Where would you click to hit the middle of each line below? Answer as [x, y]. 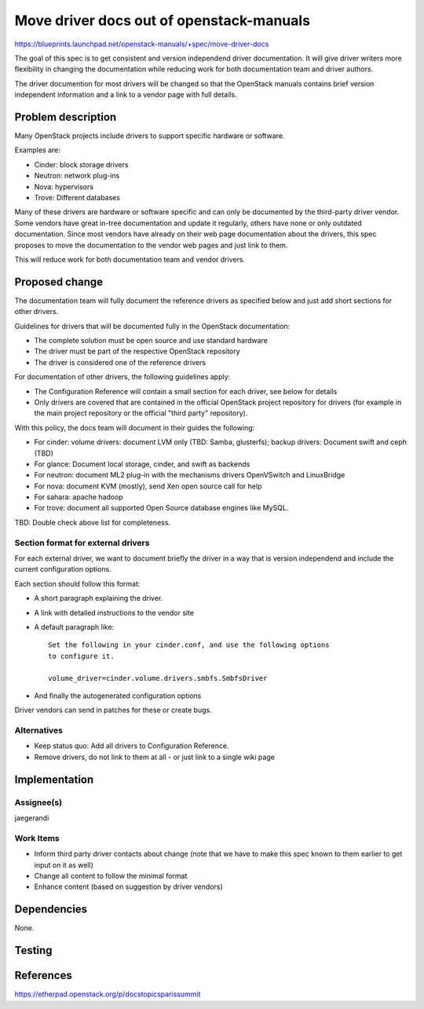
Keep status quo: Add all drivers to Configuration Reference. [132, 746]
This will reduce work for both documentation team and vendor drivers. [130, 259]
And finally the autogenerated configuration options [118, 696]
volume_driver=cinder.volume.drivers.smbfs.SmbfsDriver [158, 678]
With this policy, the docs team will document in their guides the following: [135, 427]
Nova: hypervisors [64, 186]
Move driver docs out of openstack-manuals [162, 20]
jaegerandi [32, 817]
